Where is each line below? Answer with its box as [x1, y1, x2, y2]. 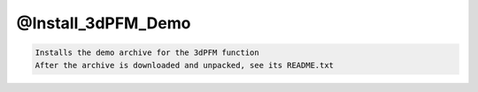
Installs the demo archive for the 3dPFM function [35, 48, 260, 57]
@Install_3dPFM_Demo [16, 13, 191, 33]
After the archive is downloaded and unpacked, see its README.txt [35, 60, 335, 70]
